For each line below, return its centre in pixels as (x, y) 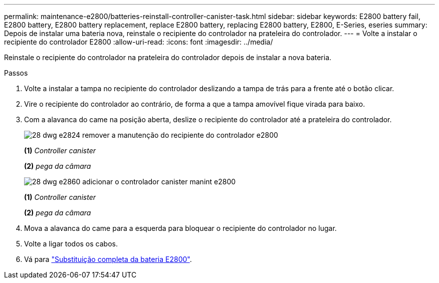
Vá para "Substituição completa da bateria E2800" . (108, 259)
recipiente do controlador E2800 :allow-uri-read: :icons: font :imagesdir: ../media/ (139, 42)
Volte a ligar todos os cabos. (71, 244)
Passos (16, 73)
